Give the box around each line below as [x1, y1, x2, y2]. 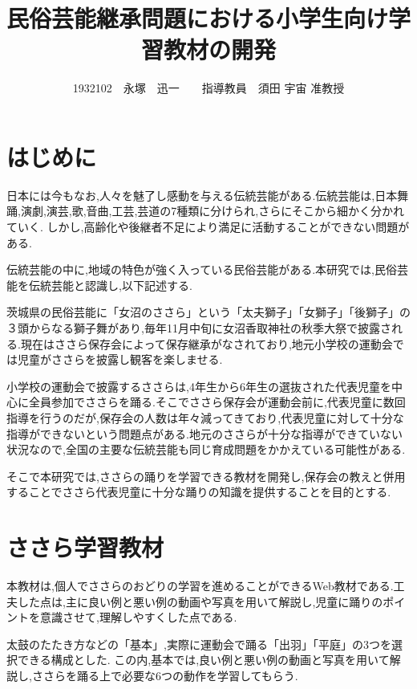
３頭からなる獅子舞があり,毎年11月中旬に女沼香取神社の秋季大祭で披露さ [6, 320, 391, 336]
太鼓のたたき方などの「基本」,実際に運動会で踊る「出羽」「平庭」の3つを [6, 635, 391, 652]
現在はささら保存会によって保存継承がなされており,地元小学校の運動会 [20, 335, 393, 352]
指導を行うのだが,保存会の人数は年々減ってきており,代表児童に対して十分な [6, 409, 404, 426]
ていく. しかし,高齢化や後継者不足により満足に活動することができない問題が [6, 218, 410, 235]
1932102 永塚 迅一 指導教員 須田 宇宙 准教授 [72, 79, 345, 96]
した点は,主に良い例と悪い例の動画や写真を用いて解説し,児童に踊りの [17, 593, 383, 609]
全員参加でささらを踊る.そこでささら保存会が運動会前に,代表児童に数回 [28, 393, 406, 410]
